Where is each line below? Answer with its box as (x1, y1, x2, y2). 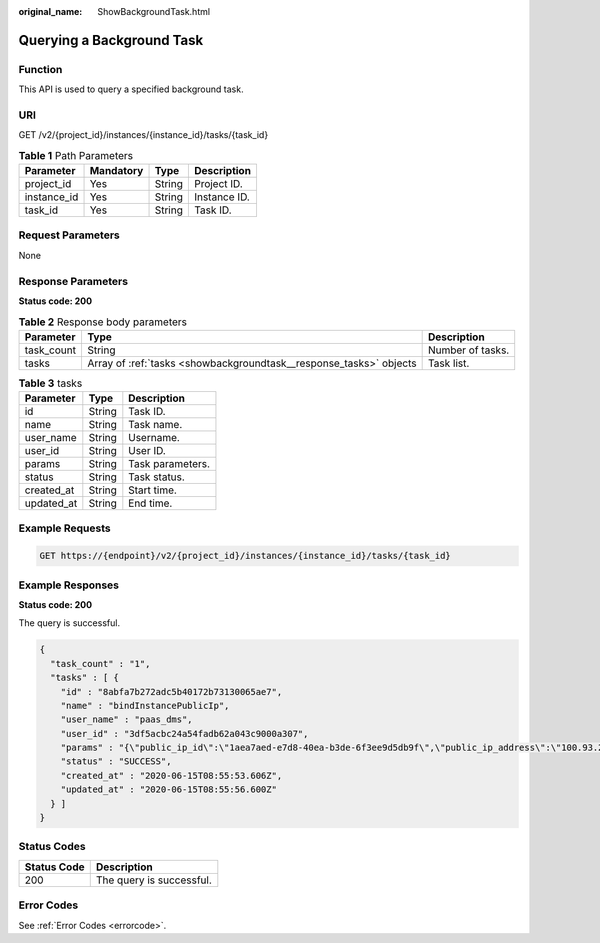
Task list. (427, 356, 470, 370)
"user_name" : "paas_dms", (60, 714, 194, 725)
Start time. (128, 483, 177, 497)
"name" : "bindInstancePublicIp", (60, 700, 230, 711)
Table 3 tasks (18, 376, 83, 390)
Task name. (128, 418, 183, 432)
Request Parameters (18, 228, 120, 242)
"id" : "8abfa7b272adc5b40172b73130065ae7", (60, 686, 283, 697)
